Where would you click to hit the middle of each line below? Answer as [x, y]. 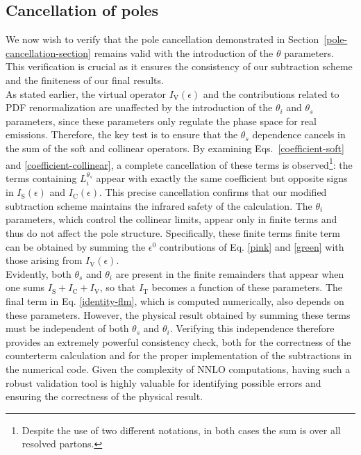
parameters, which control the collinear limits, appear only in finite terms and [171, 219]
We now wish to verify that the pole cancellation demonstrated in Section [162, 39]
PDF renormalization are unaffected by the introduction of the [139, 107]
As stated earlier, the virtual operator [86, 93]
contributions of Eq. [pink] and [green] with [252, 246]
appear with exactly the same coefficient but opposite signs [222, 177]
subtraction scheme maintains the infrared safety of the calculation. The [159, 205]
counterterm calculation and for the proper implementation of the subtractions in [179, 355]
